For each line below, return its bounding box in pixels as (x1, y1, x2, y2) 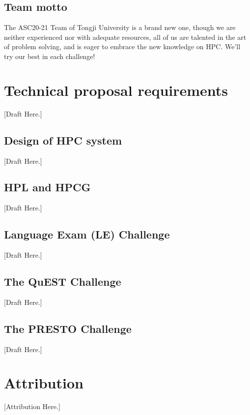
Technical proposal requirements (4, 80, 228, 100)
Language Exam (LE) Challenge (4, 227, 170, 242)
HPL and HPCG (4, 179, 91, 195)
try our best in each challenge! (4, 51, 95, 61)
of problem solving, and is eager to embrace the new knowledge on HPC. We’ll (4, 41, 241, 52)
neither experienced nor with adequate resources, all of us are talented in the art (4, 31, 247, 42)
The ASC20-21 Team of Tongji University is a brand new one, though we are (4, 22, 236, 32)
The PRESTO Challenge (4, 321, 132, 336)
